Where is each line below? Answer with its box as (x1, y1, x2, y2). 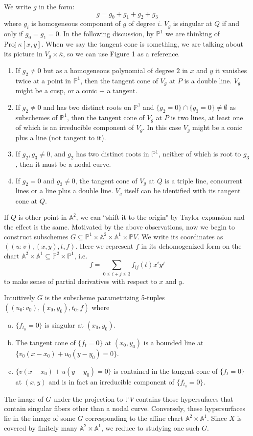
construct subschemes (4, 231, 69, 241)
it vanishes (215, 65, 247, 76)
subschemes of (15, 112, 58, 122)
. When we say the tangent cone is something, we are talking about (41, 38, 243, 49)
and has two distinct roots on (43, 102, 132, 112)
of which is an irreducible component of (15, 122, 134, 132)
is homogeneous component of (31, 18, 121, 28)
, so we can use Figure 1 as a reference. (63, 48, 180, 58)
